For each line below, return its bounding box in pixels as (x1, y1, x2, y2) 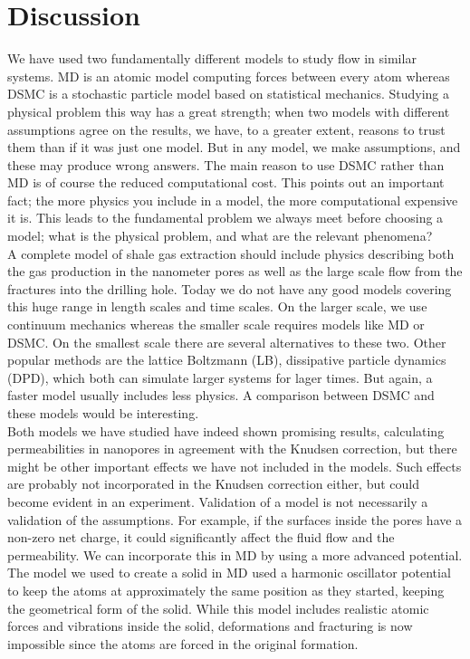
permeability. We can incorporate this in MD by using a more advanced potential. (7, 545, 463, 564)
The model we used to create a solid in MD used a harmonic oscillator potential (7, 563, 451, 582)
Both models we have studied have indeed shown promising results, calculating (7, 421, 445, 440)
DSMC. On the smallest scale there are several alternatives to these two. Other (7, 332, 446, 351)
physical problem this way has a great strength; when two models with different (7, 101, 450, 120)
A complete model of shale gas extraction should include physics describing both (7, 244, 455, 263)
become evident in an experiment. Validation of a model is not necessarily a (7, 492, 428, 511)
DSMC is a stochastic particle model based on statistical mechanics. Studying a (7, 84, 450, 103)
